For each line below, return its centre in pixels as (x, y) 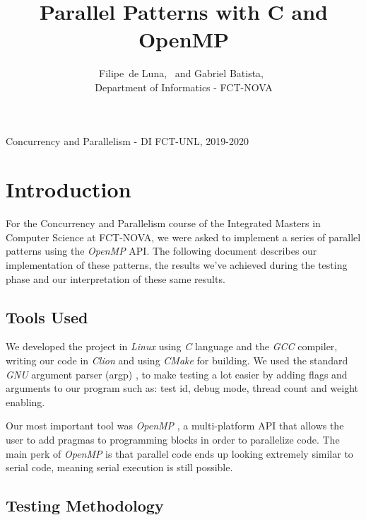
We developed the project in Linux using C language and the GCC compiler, (172, 346)
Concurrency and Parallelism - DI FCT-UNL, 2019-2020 (127, 140)
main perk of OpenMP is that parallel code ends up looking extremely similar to (179, 453)
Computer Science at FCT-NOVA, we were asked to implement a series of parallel (183, 237)
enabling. (25, 401)
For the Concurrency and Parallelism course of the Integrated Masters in (163, 223)
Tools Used (47, 317)
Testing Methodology (85, 505)
